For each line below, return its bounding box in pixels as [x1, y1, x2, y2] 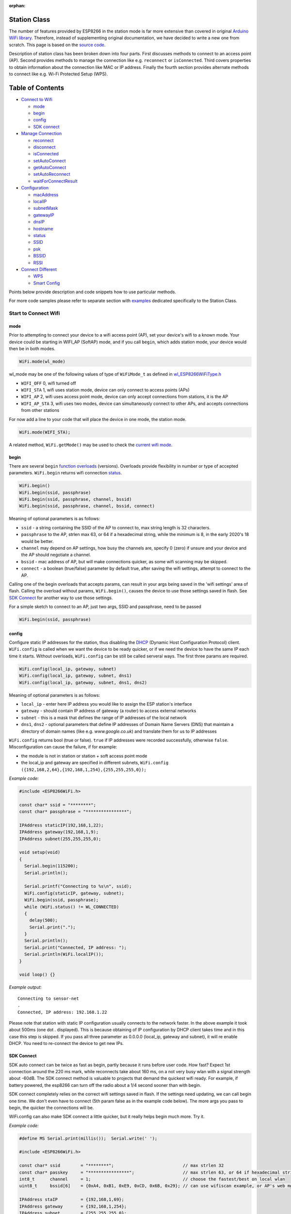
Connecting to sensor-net [17, 995, 80, 1001]
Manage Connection [21, 131, 62, 136]
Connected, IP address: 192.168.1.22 [17, 1009, 108, 1015]
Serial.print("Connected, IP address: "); [24, 944, 127, 950]
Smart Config [33, 280, 60, 286]
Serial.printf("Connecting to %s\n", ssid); [24, 884, 132, 889]
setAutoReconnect [33, 171, 70, 177]
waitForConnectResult [33, 178, 78, 184]
